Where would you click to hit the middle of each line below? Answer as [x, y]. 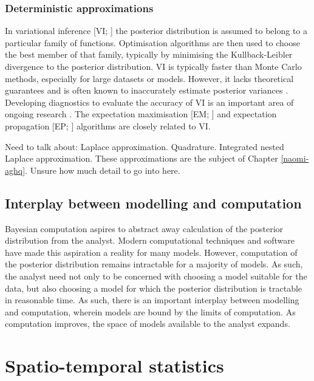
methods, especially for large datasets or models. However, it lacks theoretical [149, 78]
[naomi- [295, 158]
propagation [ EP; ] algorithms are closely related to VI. [108, 125]
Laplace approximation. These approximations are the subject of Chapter [142, 158]
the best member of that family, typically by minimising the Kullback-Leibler [149, 54]
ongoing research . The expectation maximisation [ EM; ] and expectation [141, 114]
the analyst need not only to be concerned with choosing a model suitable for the [156, 276]
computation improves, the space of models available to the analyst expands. [148, 324]
